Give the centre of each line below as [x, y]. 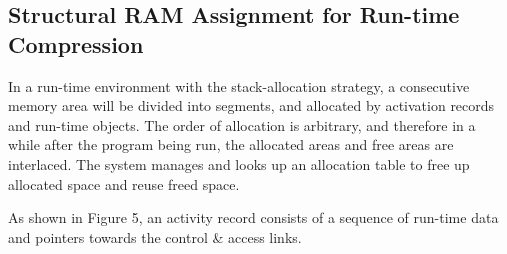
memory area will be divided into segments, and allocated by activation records [251, 105]
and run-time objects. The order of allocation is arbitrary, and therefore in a [242, 124]
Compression [76, 43]
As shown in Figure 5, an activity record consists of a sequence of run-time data [253, 217]
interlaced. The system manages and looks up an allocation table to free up [239, 163]
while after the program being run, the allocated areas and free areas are [231, 144]
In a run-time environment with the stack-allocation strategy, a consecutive [239, 85]
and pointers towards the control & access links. [155, 236]
